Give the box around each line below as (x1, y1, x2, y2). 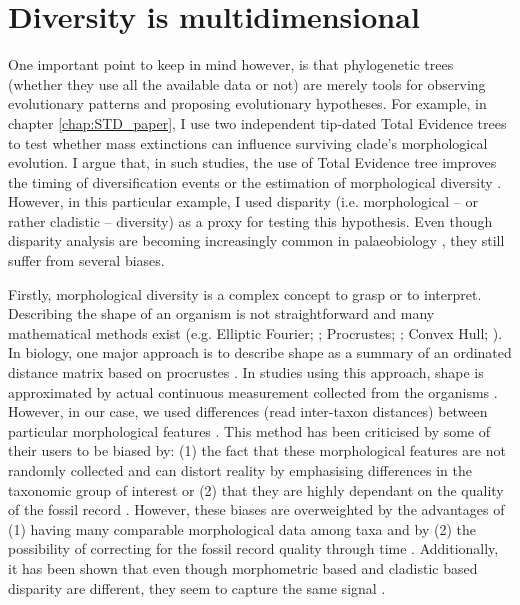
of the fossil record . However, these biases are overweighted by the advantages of (8, 499, 505, 520)
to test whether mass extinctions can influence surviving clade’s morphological (8, 132, 488, 153)
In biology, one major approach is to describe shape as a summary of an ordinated (8, 342, 512, 363)
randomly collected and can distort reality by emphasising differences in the (8, 460, 473, 480)
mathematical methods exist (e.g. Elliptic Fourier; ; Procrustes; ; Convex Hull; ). (8, 322, 503, 343)
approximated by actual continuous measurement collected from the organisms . (8, 381, 498, 402)
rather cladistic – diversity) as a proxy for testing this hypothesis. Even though (8, 210, 493, 231)
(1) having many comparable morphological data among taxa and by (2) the (8, 518, 476, 539)
